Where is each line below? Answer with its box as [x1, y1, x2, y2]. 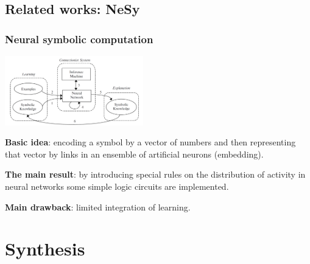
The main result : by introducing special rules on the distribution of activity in [5, 168, 306, 181]
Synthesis [5, 236, 85, 261]
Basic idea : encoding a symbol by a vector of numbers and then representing [5, 136, 296, 148]
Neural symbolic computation [5, 31, 153, 46]
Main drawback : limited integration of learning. [5, 200, 191, 213]
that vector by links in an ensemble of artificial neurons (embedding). [5, 147, 264, 160]
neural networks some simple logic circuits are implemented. [5, 179, 229, 192]
